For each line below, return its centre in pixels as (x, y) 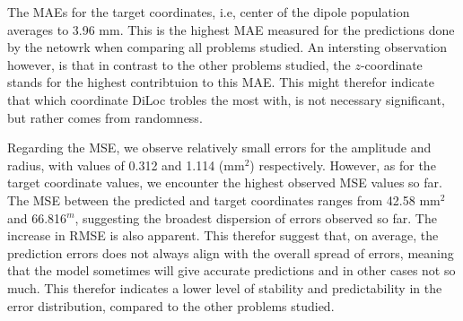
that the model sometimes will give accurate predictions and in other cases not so (231, 270)
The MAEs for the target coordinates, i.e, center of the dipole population (209, 12)
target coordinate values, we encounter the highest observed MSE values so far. (225, 182)
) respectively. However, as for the (343, 165)
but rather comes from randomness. (105, 117)
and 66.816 (37, 217)
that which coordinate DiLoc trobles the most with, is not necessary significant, (226, 99)
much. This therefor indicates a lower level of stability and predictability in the (225, 287)
